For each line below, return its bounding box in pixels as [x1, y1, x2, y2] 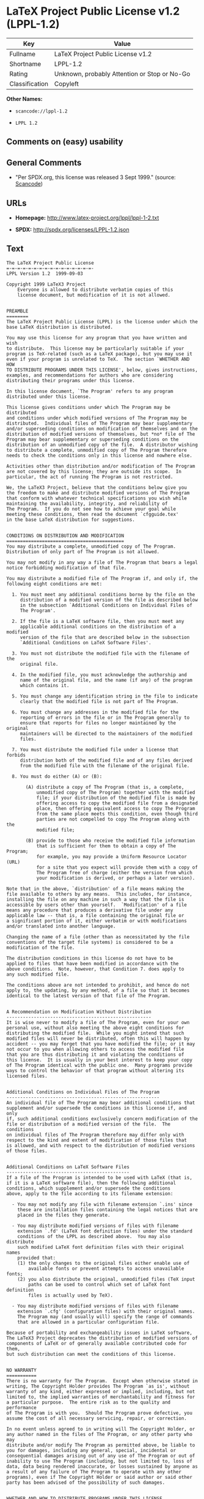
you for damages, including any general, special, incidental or [6, 1447, 176, 1453]
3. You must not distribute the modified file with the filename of [12, 650, 190, 657]
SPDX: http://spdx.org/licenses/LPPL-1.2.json [15, 226, 129, 233]
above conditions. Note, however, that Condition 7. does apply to [6, 966, 184, 972]
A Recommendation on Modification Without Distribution [6, 1009, 151, 1015]
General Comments [6, 157, 82, 168]
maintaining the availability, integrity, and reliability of [6, 500, 168, 507]
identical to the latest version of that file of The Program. [6, 992, 171, 999]
